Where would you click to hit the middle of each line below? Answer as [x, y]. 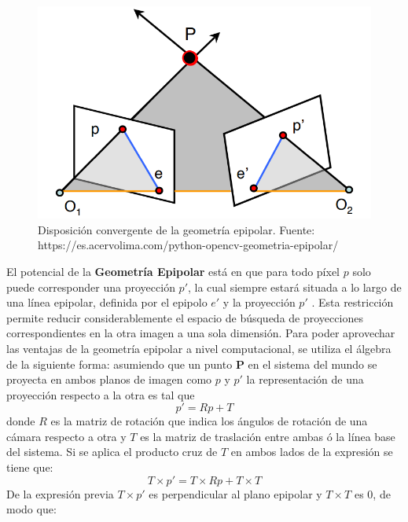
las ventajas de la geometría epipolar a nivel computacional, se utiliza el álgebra [199, 348]
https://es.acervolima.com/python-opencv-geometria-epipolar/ [188, 245]
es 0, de [372, 493]
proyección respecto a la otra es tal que [101, 394]
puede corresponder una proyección [91, 287]
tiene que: [30, 467]
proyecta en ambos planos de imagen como [109, 379]
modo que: [31, 509]
